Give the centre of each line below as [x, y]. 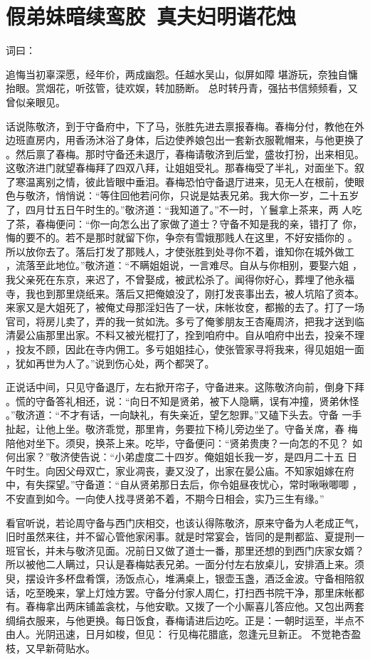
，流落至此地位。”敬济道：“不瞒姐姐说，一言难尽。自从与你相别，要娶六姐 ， [184, 265]
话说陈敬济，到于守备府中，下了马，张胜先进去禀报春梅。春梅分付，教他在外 [185, 126]
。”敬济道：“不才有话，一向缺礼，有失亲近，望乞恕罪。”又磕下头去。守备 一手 [184, 415]
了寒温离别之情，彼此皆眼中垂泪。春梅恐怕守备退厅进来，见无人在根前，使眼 [185, 181]
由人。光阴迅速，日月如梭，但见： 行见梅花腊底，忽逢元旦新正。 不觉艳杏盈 [184, 634]
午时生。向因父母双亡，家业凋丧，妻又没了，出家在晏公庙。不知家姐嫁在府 [180, 470]
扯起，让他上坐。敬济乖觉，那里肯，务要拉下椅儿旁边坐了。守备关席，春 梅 [182, 428]
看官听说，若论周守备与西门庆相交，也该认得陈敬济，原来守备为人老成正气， [185, 522]
